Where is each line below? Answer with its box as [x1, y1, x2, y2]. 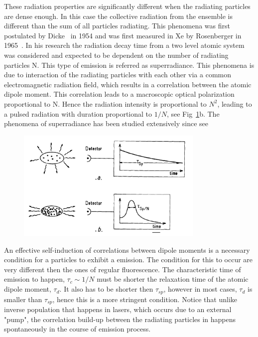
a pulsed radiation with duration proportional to [4, 108, 152, 119]
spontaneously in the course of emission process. [4, 324, 151, 334]
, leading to [217, 98, 252, 109]
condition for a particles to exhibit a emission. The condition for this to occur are [4, 254, 253, 265]
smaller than [4, 294, 42, 304]
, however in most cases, [163, 284, 237, 294]
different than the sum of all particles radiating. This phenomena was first [4, 20, 230, 31]
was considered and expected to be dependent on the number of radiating [4, 49, 229, 60]
